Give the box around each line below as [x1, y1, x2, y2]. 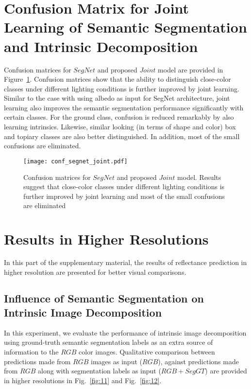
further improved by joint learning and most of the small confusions [23, 191, 225, 201]
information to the [4, 346, 59, 356]
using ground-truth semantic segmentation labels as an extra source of [4, 337, 213, 347]
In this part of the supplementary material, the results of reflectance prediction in [4, 257, 247, 267]
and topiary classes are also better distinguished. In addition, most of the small [4, 131, 240, 141]
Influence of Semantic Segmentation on [4, 290, 204, 305]
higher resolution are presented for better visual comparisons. [4, 266, 186, 277]
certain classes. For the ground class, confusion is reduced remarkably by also [4, 112, 234, 122]
